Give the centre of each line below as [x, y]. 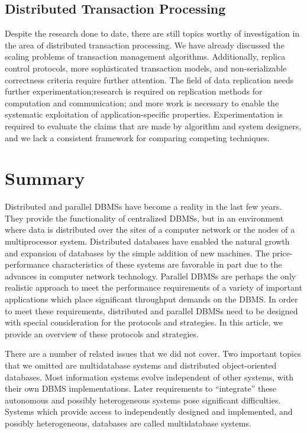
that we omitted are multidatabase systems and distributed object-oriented [141, 365]
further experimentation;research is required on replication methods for [134, 91]
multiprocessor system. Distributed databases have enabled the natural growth [147, 241]
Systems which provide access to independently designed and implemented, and [149, 411]
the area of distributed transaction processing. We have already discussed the [145, 45]
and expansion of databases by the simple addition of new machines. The [137, 253]
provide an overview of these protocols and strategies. [102, 333]
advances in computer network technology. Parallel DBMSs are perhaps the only [151, 276]
